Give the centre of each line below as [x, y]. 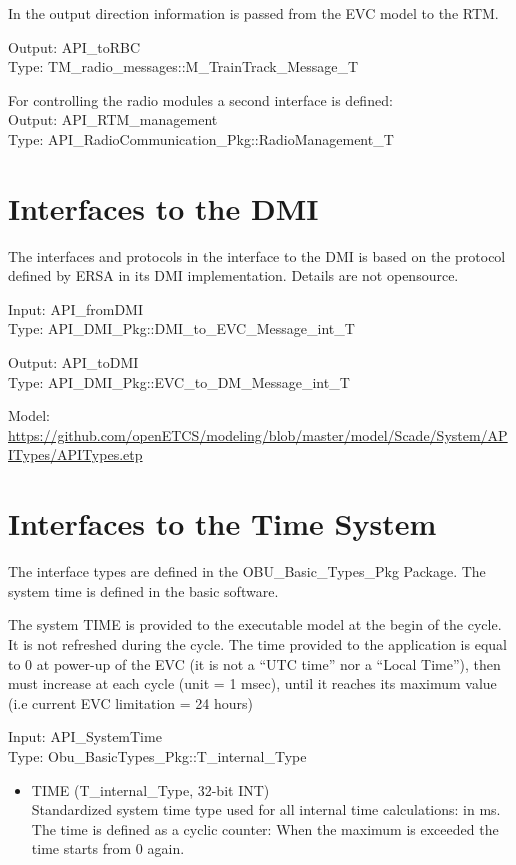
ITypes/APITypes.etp [75, 454]
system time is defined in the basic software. [143, 590]
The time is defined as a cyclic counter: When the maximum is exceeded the [265, 828]
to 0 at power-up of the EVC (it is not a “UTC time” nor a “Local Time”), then [254, 663]
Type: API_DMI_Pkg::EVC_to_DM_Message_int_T [179, 381]
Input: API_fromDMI [76, 308]
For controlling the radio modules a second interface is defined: [200, 99]
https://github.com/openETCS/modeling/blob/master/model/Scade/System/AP [258, 434]
